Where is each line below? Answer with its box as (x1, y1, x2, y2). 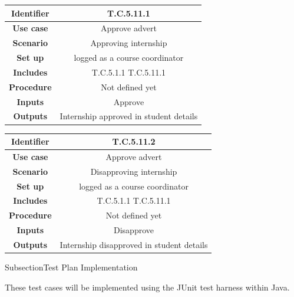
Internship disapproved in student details (60, 238, 208, 250)
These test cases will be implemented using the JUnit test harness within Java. (5, 280, 290, 293)
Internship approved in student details (60, 110, 198, 122)
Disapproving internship (90, 165, 177, 177)
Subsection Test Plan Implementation (5, 261, 138, 273)
